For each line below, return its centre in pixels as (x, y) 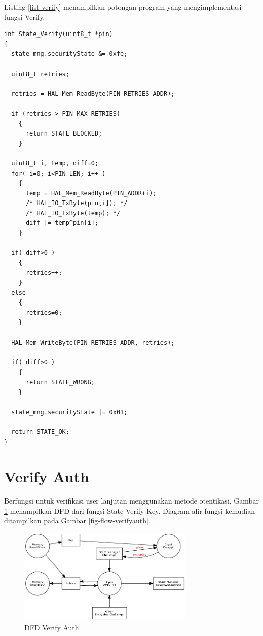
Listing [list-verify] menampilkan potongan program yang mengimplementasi (123, 7)
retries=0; (44, 312)
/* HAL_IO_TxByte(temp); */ (73, 213)
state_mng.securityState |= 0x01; (69, 412)
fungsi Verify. (25, 16)
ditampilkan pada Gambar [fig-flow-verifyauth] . (77, 521)
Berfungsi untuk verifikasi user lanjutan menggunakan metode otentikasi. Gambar (131, 501)
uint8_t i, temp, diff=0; (55, 163)
